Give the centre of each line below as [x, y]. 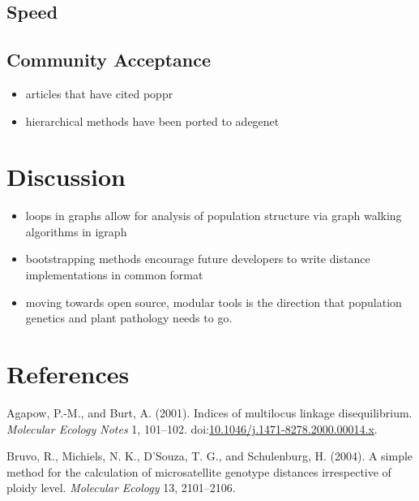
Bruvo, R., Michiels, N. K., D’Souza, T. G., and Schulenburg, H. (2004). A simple [210, 456]
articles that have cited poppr [99, 93]
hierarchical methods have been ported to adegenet [152, 121]
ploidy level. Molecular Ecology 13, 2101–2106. [121, 488]
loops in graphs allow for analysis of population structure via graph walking [214, 216]
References [68, 374]
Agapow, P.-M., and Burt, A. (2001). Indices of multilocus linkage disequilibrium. [209, 412]
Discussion [66, 177]
